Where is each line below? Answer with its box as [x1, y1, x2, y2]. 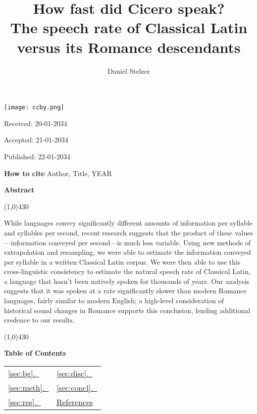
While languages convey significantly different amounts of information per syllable [4, 218, 253, 228]
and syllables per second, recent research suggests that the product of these [4, 227, 233, 237]
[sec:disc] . [56, 368, 89, 379]
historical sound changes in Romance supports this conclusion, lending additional [4, 305, 251, 315]
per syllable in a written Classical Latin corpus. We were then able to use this [4, 256, 241, 267]
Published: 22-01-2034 [4, 151, 71, 161]
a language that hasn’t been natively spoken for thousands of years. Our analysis [4, 276, 250, 286]
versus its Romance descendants [17, 37, 241, 57]
